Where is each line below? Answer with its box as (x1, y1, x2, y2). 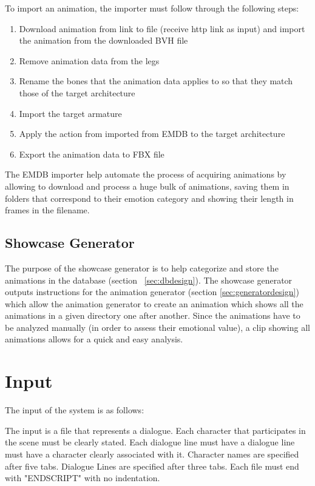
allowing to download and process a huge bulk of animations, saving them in (5, 179, 290, 192)
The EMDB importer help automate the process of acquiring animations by (5, 168, 286, 181)
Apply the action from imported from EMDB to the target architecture (19, 127, 285, 140)
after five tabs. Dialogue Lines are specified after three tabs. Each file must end (5, 459, 299, 472)
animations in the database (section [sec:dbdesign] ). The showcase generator (5, 273, 293, 286)
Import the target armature (19, 107, 122, 119)
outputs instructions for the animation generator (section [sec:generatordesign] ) (5, 285, 299, 298)
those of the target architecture (19, 86, 135, 99)
